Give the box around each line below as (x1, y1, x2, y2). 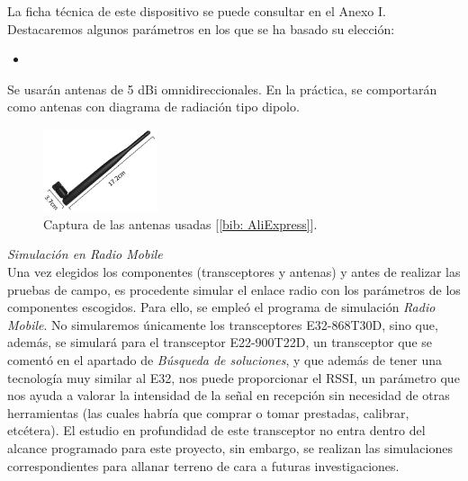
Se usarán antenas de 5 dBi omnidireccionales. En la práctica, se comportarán (7, 79, 437, 98)
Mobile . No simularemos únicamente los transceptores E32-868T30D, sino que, (7, 315, 438, 334)
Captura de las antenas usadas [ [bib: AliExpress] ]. (43, 214, 318, 233)
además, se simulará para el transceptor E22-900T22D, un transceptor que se (7, 333, 432, 352)
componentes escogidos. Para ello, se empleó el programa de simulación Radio (7, 298, 436, 316)
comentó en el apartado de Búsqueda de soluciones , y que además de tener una (7, 350, 443, 369)
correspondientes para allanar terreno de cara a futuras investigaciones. (7, 456, 400, 475)
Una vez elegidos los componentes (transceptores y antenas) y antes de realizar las (7, 262, 461, 281)
